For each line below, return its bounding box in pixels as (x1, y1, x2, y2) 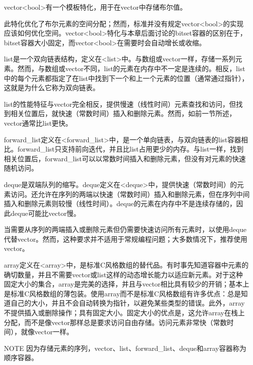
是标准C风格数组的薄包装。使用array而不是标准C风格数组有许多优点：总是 (4, 288, 241, 298)
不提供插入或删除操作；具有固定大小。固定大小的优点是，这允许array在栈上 (4, 307, 245, 318)
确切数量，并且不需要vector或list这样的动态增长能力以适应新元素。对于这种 (4, 269, 243, 279)
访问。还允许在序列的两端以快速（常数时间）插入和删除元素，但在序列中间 (10, 189, 250, 199)
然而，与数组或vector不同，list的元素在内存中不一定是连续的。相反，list (17, 63, 245, 73)
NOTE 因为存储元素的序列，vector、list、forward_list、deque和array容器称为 (4, 343, 247, 353)
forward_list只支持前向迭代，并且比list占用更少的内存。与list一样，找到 (17, 144, 244, 154)
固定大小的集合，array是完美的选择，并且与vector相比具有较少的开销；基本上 (4, 279, 250, 289)
